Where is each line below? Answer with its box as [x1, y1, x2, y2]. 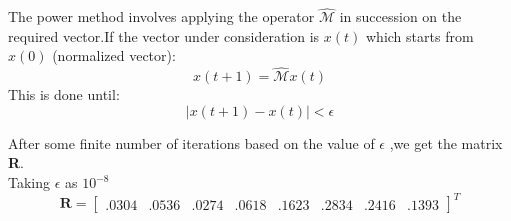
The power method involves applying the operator [8, 6, 315, 27]
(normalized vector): [52, 45, 176, 66]
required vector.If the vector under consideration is [8, 25, 320, 46]
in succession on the [339, 6, 462, 27]
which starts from [366, 25, 474, 46]
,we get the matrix [389, 132, 503, 153]
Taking [8, 172, 51, 192]
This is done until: [8, 84, 120, 105]
